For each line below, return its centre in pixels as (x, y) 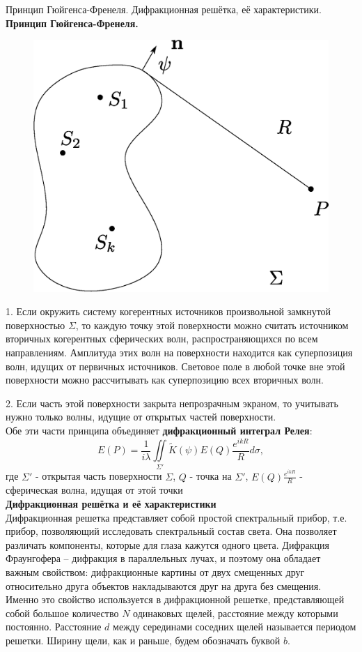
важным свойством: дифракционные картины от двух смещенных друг (155, 571)
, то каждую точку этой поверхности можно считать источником (212, 325)
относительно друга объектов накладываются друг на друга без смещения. (164, 585)
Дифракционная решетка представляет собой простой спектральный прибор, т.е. (176, 517)
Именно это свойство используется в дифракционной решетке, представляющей (175, 599)
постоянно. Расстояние (54, 627)
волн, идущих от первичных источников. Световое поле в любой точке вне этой (175, 366)
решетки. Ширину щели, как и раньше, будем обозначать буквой (143, 640)
